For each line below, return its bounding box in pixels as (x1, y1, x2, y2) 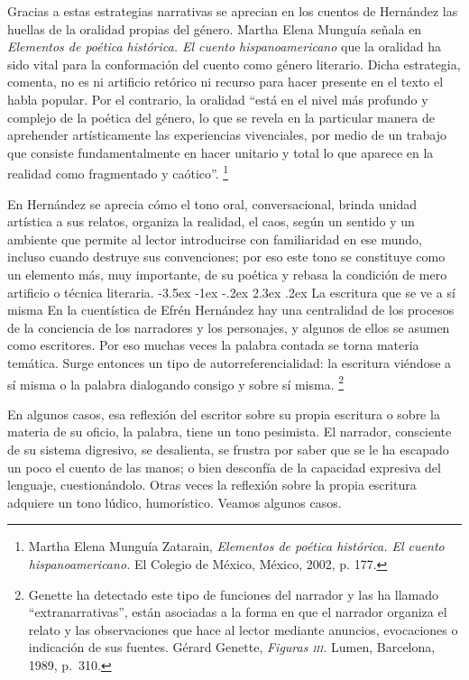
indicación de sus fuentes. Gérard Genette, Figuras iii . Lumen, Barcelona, (28, 638, 436, 657)
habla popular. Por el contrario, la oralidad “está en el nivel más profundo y (7, 89, 428, 108)
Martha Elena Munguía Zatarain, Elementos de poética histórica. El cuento (28, 537, 445, 556)
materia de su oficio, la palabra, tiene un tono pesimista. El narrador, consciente (7, 422, 452, 441)
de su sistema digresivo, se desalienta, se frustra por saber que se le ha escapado (7, 439, 449, 458)
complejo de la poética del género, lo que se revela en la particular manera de (7, 107, 435, 126)
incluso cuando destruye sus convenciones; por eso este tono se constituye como (7, 247, 446, 266)
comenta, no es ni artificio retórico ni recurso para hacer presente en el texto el (7, 72, 444, 91)
